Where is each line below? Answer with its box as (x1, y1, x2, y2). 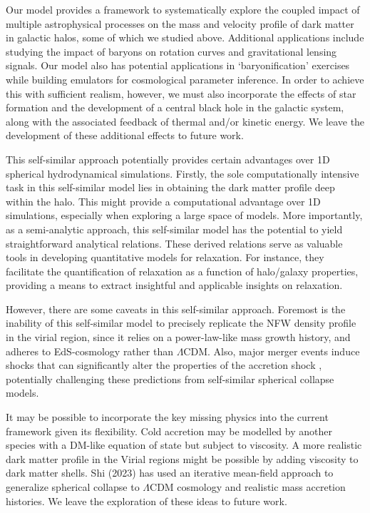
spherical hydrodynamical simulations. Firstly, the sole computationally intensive (6, 166, 359, 181)
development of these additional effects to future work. (6, 128, 244, 143)
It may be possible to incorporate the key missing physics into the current (6, 410, 329, 425)
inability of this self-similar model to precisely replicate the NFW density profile (6, 315, 356, 330)
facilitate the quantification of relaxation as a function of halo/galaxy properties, (6, 263, 359, 278)
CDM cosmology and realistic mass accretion (150, 479, 346, 494)
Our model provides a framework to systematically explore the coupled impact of (6, 2, 360, 16)
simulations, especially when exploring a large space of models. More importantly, (6, 208, 363, 223)
